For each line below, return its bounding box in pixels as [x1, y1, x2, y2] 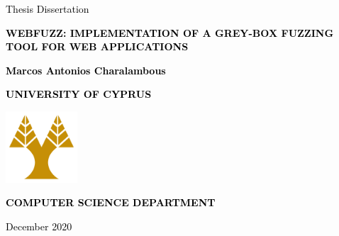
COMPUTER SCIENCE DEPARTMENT [6, 195, 216, 210]
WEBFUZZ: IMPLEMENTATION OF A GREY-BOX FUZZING [6, 25, 334, 40]
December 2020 [6, 218, 72, 233]
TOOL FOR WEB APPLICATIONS [6, 39, 189, 54]
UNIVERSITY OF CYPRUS [6, 86, 152, 101]
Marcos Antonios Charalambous [6, 62, 166, 77]
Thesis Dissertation [6, 1, 89, 16]
